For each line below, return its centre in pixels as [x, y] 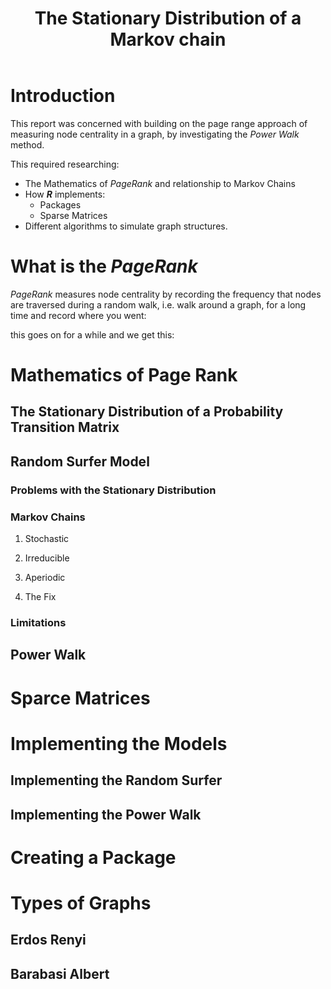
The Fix [40, 597]
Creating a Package [93, 857]
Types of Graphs [81, 903]
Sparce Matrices [80, 698]
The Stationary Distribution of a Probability [147, 412]
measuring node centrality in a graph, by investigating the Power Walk [155, 134]
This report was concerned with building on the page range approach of [159, 123]
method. [27, 144]
